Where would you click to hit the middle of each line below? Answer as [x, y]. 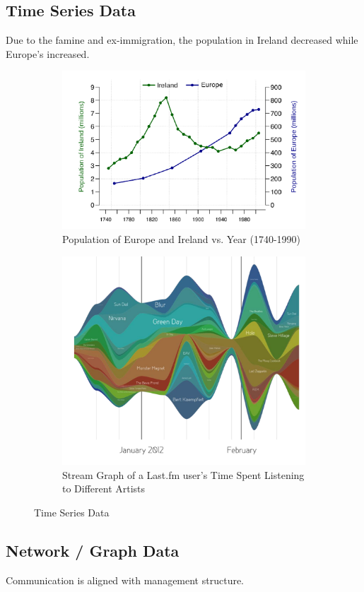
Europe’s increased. [48, 53]
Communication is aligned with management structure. [125, 580]
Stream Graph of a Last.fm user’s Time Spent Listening [183, 474]
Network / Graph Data [93, 551]
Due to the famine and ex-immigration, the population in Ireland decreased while [182, 40]
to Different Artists [104, 489]
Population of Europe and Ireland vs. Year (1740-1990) [182, 239]
